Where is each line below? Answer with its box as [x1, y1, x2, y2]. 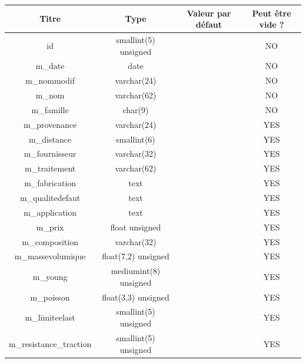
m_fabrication [24, 177, 76, 189]
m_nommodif [25, 74, 75, 87]
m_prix [36, 220, 64, 233]
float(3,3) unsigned [102, 291, 169, 303]
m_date [35, 60, 65, 72]
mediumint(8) [111, 265, 161, 277]
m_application [24, 206, 77, 218]
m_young [32, 270, 68, 282]
